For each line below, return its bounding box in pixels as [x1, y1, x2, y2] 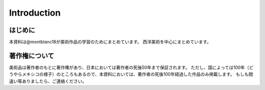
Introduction [9, 7, 61, 18]
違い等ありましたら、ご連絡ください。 [9, 78, 87, 84]
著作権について [9, 51, 54, 60]
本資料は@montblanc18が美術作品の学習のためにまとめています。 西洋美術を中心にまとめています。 [9, 39, 212, 45]
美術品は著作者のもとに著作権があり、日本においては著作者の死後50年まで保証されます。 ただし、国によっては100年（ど [9, 64, 254, 70]
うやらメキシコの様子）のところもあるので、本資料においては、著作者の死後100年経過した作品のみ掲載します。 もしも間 [9, 71, 253, 77]
